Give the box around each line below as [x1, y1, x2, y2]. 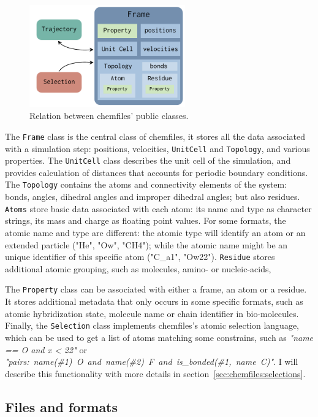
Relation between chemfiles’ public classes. [29, 109, 189, 122]
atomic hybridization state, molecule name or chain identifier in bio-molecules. [5, 307, 299, 319]
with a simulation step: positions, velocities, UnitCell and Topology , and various [5, 142, 310, 155]
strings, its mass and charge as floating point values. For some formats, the [5, 214, 286, 227]
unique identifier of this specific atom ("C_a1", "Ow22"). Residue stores [5, 250, 275, 263]
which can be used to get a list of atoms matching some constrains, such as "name [5, 331, 314, 343]
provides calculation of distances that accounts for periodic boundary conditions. [5, 166, 308, 178]
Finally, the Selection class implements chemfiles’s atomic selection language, [5, 319, 299, 332]
